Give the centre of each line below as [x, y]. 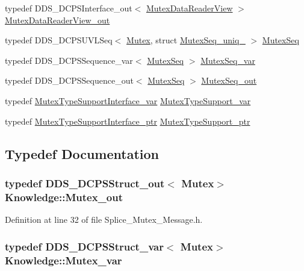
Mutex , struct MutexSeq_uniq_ [186, 40]
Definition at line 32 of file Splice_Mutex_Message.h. [104, 220]
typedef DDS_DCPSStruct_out [85, 183]
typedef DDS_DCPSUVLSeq [59, 40]
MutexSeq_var [228, 60]
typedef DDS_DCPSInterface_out [69, 8]
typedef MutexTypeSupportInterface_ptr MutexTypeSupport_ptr [128, 121]
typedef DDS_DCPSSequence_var [69, 60]
